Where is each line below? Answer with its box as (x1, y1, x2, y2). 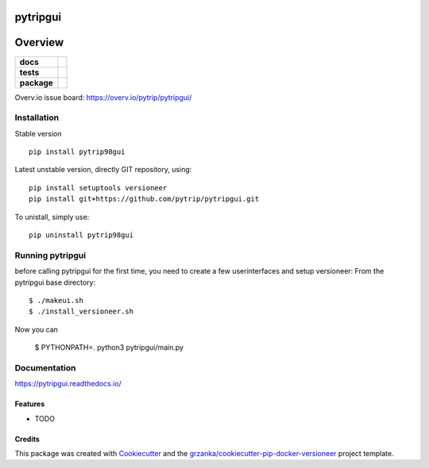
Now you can (14, 324, 59, 334)
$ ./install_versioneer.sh (29, 307, 134, 316)
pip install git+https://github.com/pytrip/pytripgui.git (29, 194, 260, 204)
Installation (14, 112, 60, 123)
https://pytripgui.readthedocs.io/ (14, 379, 122, 389)
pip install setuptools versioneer (29, 183, 168, 192)
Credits (14, 434, 40, 443)
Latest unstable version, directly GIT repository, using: (14, 165, 192, 175)
